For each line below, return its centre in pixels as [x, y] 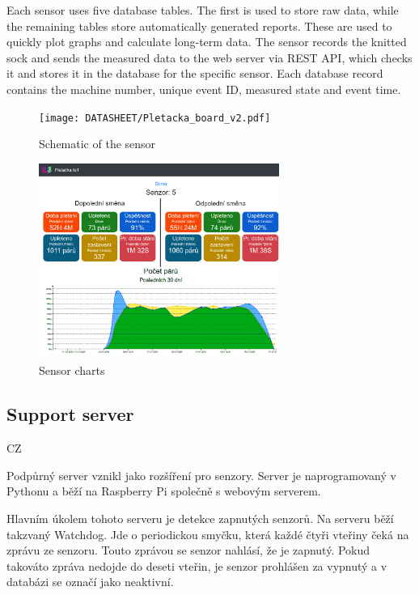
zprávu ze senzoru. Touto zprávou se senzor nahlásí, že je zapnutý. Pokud [188, 550]
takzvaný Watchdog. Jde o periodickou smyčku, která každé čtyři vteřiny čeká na [208, 534]
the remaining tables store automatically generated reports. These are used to [199, 25]
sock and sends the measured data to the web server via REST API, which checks [209, 57]
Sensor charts [72, 370]
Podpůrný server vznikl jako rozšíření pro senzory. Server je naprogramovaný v [201, 475]
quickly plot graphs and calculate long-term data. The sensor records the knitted [207, 42]
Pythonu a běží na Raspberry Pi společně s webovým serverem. [164, 491]
